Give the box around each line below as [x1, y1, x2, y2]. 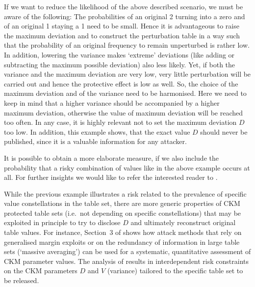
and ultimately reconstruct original [130, 217, 236, 228]
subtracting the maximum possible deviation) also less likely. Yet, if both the [4, 59, 235, 69]
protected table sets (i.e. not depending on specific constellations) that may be [4, 207, 241, 218]
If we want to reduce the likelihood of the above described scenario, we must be [4, 1, 243, 11]
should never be [200, 126, 248, 137]
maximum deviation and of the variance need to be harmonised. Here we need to [4, 88, 247, 98]
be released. [4, 275, 39, 286]
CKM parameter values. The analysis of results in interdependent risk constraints [4, 256, 249, 266]
